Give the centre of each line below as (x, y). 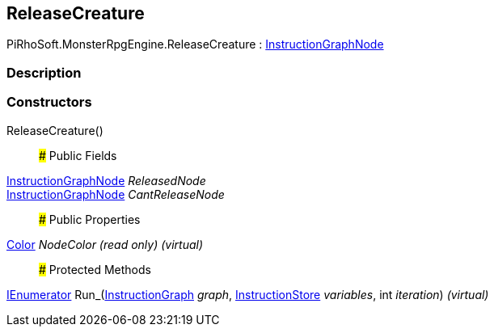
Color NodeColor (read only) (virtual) (105, 244)
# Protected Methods (95, 269)
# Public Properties (90, 219)
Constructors (49, 102)
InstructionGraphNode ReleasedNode (106, 180)
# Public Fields (78, 155)
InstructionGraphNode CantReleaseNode (116, 194)
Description (44, 72)
